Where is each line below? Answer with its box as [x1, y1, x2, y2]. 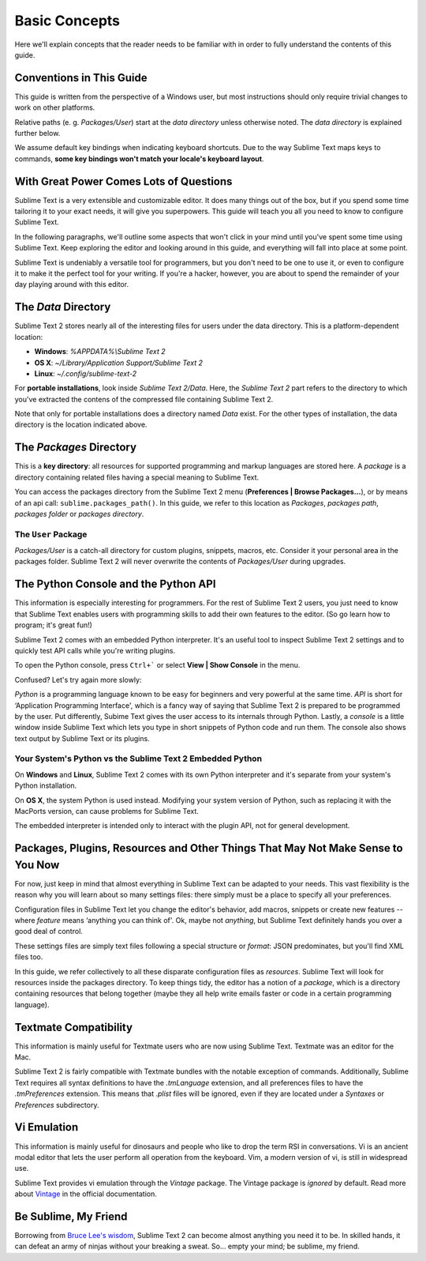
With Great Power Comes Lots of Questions [14, 175, 233, 188]
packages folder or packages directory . [14, 509, 144, 518]
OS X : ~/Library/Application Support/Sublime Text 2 [34, 358, 204, 367]
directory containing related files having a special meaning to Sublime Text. [14, 472, 260, 482]
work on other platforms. [14, 103, 95, 112]
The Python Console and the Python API [14, 578, 216, 591]
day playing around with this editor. [14, 280, 129, 289]
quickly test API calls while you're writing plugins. [14, 646, 176, 655]
